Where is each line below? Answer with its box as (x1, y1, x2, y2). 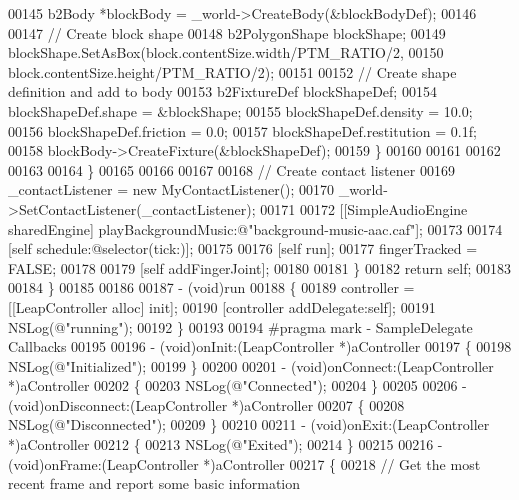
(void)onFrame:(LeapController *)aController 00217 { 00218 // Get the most (8, 453, 481, 474)
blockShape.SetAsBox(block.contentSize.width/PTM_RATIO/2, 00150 (8, 42, 444, 63)
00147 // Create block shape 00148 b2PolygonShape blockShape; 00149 (8, 22, 446, 43)
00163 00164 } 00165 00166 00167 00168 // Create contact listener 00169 (8, 159, 455, 180)
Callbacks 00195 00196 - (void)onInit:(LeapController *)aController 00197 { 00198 (8, 336, 512, 357)
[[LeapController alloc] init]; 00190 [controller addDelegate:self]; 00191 (8, 296, 436, 317)
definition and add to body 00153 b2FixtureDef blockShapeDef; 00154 (8, 81, 437, 102)
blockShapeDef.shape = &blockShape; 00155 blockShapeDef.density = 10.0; (8, 100, 473, 121)
